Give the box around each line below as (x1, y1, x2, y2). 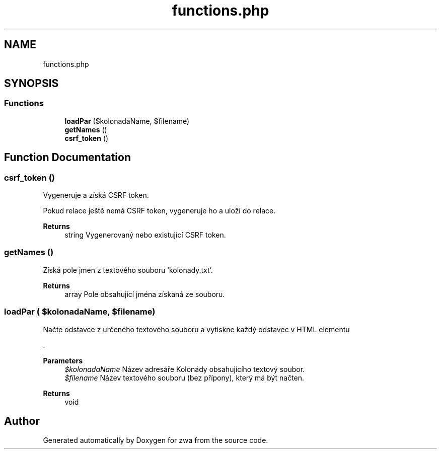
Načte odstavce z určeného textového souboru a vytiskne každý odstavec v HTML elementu (43, 325, 350, 334)
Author (4, 414, 40, 427)
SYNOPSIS (4, 77, 59, 90)
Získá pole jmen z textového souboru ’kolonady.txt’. (43, 265, 213, 274)
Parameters (43, 356, 83, 365)
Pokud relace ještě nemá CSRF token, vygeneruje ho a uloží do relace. (43, 206, 276, 215)
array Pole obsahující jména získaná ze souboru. (64, 289, 225, 298)
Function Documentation (4, 151, 131, 164)
